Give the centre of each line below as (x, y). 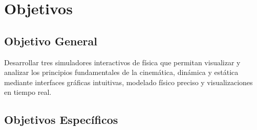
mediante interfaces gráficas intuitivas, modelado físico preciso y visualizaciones (128, 82)
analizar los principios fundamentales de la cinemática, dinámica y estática (121, 72)
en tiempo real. (28, 92)
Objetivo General (51, 41)
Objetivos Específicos (61, 120)
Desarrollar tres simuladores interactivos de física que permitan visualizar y (122, 62)
